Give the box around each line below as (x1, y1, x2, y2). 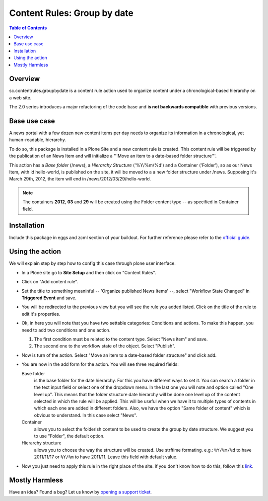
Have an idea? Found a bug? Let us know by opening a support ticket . (9, 489, 152, 495)
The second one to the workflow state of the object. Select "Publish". (34, 343, 176, 349)
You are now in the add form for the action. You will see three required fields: (21, 361, 179, 367)
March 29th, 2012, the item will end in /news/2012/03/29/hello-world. (9, 176, 151, 182)
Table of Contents (9, 25, 47, 31)
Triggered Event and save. (21, 295, 77, 301)
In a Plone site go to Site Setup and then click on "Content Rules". (21, 269, 156, 275)
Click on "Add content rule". (21, 279, 78, 285)
